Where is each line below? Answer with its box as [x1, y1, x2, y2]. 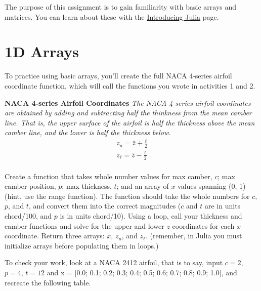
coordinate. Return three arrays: [5, 230, 105, 241]
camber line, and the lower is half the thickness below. [5, 127, 171, 138]
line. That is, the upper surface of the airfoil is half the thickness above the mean [5, 117, 255, 128]
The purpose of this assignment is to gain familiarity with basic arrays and [5, 2, 237, 12]
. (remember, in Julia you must [146, 230, 242, 241]
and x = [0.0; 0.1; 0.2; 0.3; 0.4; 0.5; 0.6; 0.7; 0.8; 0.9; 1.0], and [47, 267, 237, 277]
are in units [205, 200, 241, 211]
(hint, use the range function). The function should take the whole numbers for [5, 190, 250, 201]
